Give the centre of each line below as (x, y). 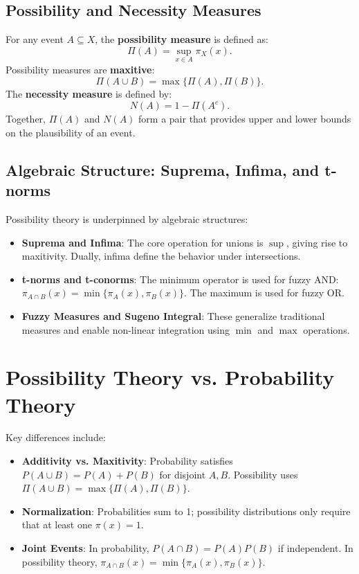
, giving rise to (317, 242)
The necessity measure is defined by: (89, 93)
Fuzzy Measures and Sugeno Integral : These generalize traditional (173, 315)
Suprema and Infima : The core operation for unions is (142, 242)
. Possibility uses (263, 474)
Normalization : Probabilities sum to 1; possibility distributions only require (186, 511)
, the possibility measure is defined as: (182, 39)
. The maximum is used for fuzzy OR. (264, 293)
